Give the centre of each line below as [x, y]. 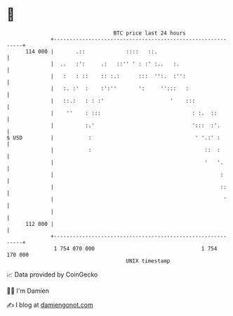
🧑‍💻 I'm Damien [28, 291]
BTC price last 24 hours [150, 33]
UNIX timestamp [148, 261]
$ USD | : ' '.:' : [113, 138]
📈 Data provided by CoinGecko [52, 274]
